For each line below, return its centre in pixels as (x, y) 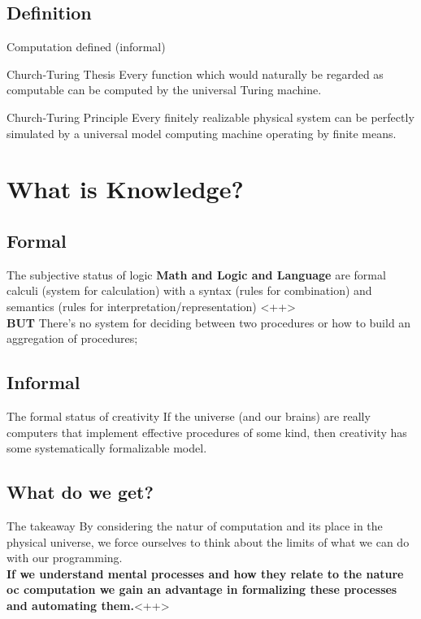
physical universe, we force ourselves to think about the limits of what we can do (208, 541)
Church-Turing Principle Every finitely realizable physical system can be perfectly (210, 117)
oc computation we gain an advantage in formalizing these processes (202, 589)
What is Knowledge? (125, 189)
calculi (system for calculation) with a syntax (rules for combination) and (189, 290)
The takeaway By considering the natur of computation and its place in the (195, 525)
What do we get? (80, 492)
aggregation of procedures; (72, 338)
